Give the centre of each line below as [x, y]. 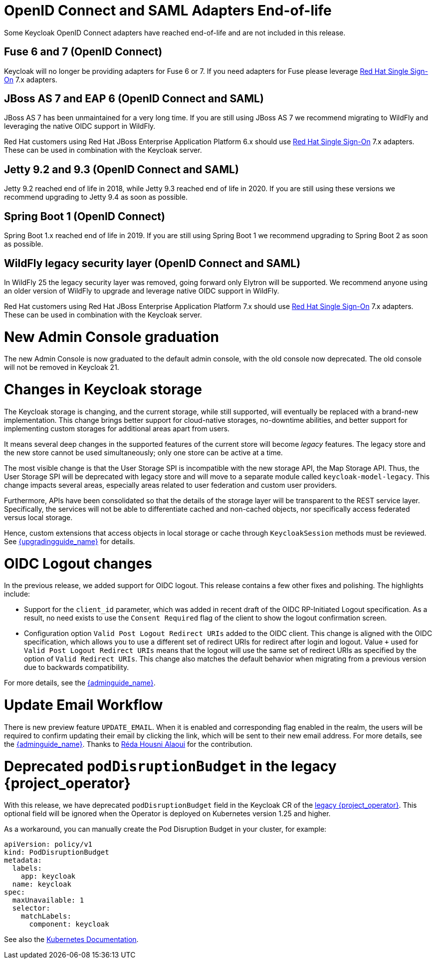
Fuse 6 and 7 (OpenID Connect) [83, 52]
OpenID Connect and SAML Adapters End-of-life [168, 10]
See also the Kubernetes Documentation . [71, 940]
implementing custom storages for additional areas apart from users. [117, 428]
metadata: [23, 860]
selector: [31, 908]
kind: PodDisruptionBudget [57, 852]
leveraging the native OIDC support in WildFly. [80, 126]
